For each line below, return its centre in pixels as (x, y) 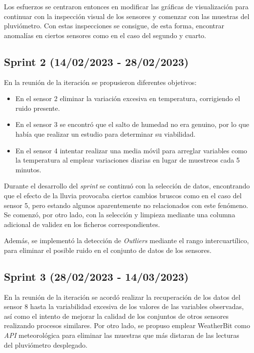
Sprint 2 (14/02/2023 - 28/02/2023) (96, 61)
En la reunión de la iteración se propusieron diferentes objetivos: (100, 82)
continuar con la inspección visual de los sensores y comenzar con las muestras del (127, 16)
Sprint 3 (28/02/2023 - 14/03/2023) (96, 276)
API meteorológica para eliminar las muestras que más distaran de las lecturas (122, 335)
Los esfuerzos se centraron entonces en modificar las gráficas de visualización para (126, 6)
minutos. (28, 169)
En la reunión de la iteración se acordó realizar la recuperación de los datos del (122, 297)
